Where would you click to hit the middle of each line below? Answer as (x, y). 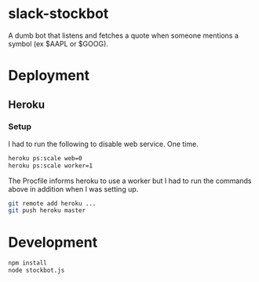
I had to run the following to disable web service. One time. (103, 144)
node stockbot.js (36, 271)
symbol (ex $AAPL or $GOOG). (58, 43)
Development (53, 242)
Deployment (49, 76)
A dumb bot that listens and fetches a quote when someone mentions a (124, 35)
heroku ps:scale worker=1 (50, 166)
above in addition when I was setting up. (73, 189)
